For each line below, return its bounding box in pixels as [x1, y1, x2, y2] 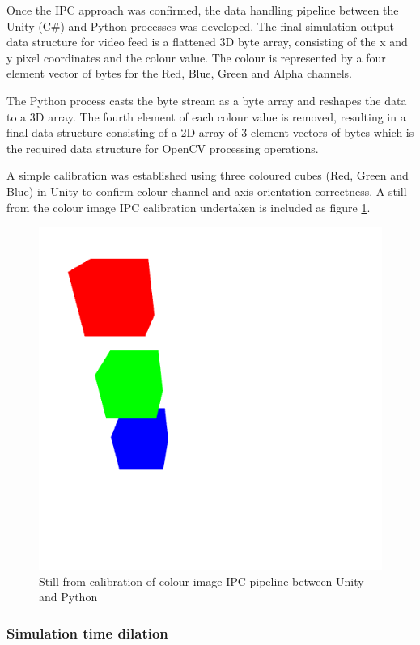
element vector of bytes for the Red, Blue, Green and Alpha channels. [6, 65, 352, 82]
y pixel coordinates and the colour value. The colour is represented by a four [6, 49, 386, 66]
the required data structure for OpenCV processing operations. [6, 139, 319, 156]
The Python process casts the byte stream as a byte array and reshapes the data [6, 91, 407, 108]
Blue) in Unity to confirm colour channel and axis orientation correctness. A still [6, 182, 407, 199]
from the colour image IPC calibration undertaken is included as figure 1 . [6, 198, 371, 215]
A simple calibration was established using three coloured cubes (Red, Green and [6, 167, 409, 184]
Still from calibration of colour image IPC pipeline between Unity [39, 572, 364, 589]
